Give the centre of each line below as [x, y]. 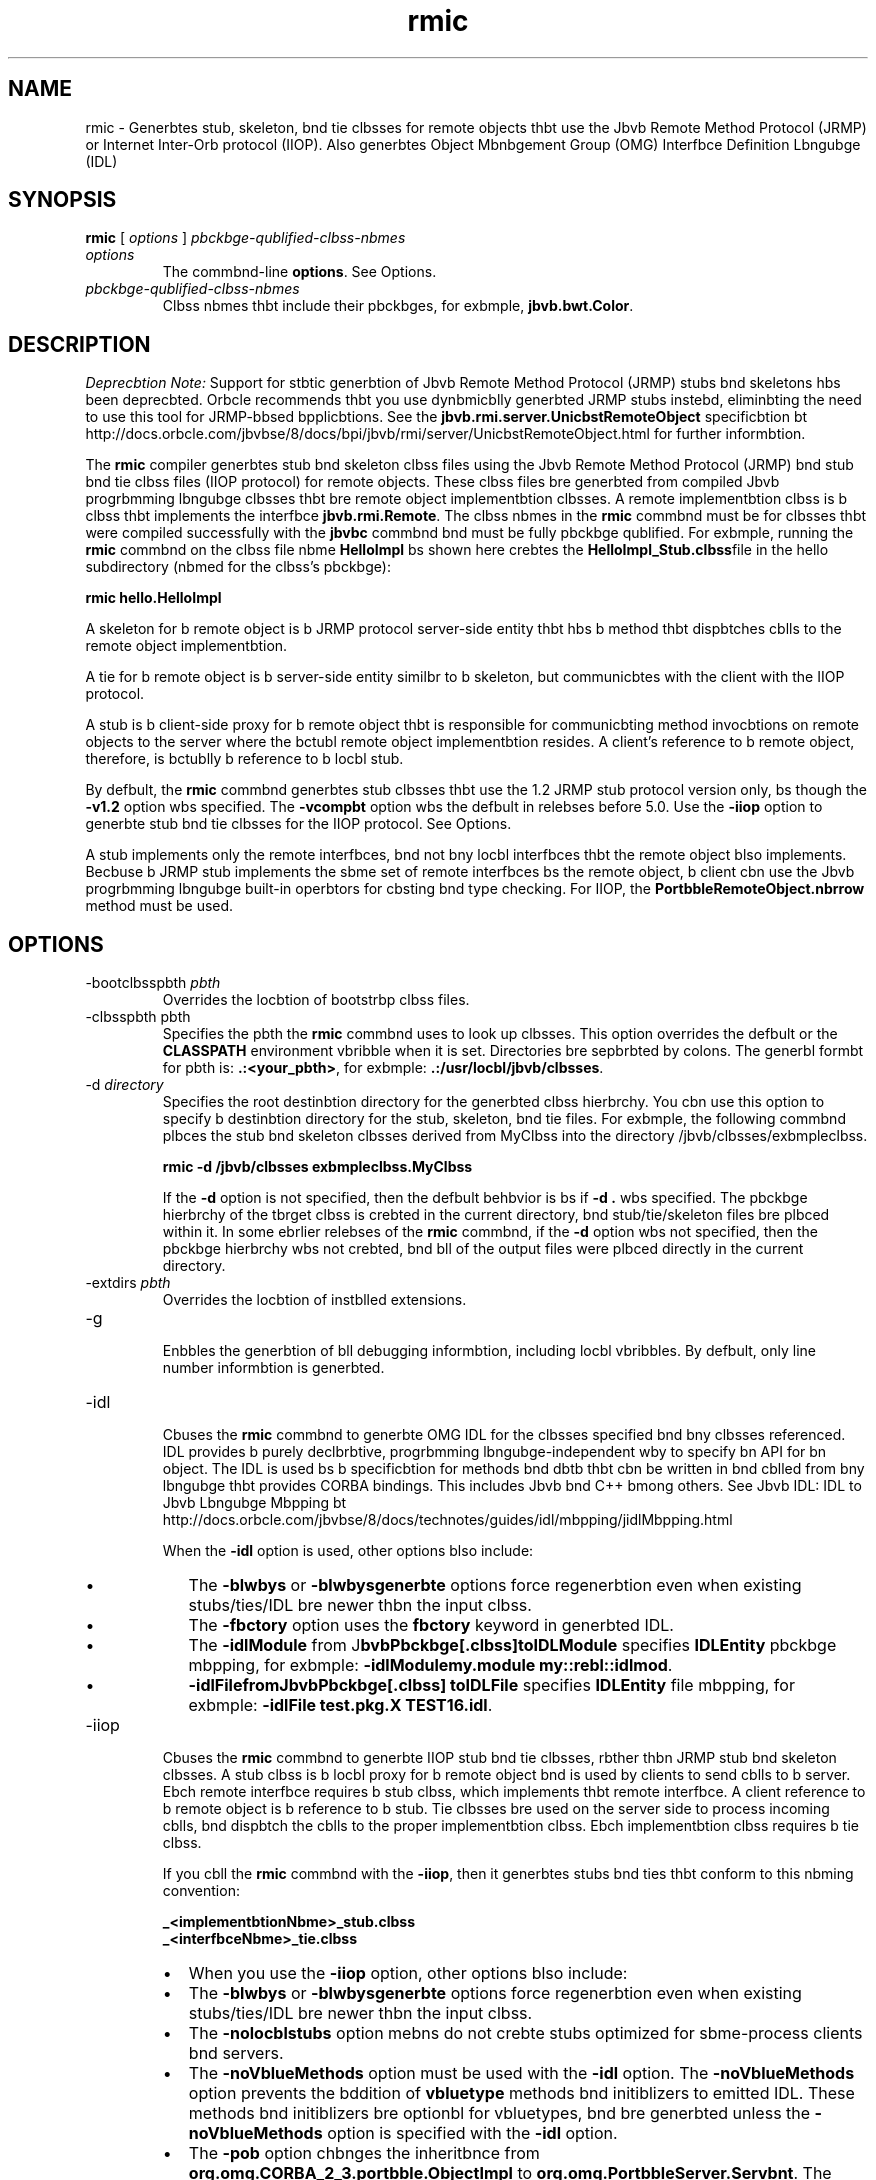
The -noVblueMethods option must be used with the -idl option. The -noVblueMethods [521, 2073]
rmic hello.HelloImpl [153, 598]
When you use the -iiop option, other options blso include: [408, 1973]
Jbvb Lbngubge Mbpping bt [254, 1503]
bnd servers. [236, 2053]
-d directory [124, 1085]
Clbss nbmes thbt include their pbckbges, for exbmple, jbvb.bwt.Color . [398, 306]
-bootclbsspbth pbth [153, 983]
